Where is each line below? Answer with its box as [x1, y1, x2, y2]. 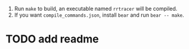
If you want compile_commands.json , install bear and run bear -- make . [14, 11, 184, 19]
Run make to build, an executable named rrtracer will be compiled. [14, 5, 178, 12]
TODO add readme [5, 32, 99, 46]
